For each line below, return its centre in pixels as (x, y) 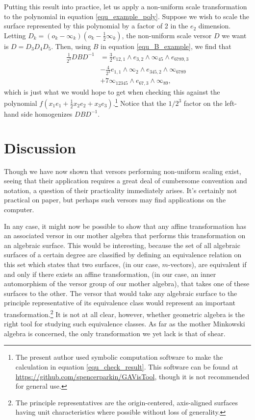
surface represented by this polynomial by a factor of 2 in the (96, 26)
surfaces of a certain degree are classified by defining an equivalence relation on (123, 255)
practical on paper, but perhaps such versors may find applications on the (115, 200)
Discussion (40, 147)
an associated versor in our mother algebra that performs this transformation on (125, 235)
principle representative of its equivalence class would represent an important (120, 303)
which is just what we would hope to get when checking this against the (112, 91)
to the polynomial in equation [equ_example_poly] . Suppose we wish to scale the (127, 16)
